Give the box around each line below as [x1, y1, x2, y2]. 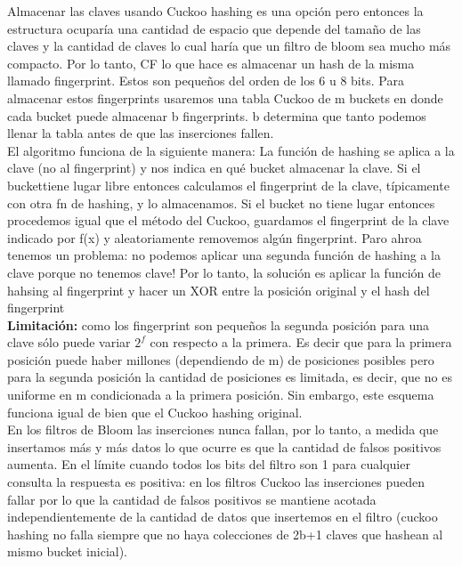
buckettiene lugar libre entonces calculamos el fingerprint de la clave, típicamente [7, 175, 450, 194]
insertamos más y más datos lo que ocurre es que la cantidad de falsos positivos [7, 437, 442, 456]
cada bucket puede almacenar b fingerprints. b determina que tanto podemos [7, 106, 426, 125]
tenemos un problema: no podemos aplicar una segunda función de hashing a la [7, 246, 441, 264]
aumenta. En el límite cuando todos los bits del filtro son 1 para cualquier [7, 455, 410, 474]
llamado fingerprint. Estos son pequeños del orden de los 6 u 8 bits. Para [7, 71, 404, 90]
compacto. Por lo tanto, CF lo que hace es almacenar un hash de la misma [7, 53, 415, 72]
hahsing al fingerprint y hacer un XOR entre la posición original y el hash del [7, 280, 430, 299]
